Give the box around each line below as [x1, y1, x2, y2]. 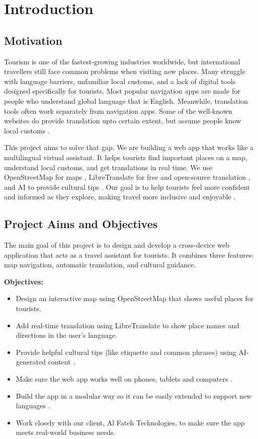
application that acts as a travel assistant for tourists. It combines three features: [4, 249, 254, 260]
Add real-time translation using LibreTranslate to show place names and [16, 320, 239, 330]
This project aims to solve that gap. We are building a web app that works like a [4, 142, 254, 153]
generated [16, 356, 46, 367]
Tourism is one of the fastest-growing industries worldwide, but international [4, 56, 240, 66]
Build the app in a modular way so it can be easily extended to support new [16, 390, 252, 401]
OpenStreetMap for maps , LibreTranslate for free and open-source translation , [4, 172, 250, 182]
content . [48, 356, 75, 367]
